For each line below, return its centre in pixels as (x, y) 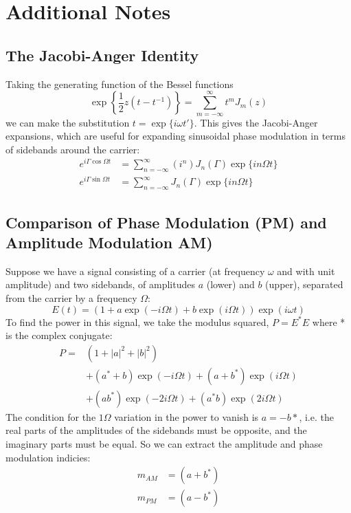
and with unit (306, 271)
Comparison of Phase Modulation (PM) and (166, 222)
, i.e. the (316, 416)
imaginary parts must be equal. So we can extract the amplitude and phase (164, 444)
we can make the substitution (68, 122)
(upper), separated (304, 284)
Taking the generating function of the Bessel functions (120, 84)
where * (329, 321)
